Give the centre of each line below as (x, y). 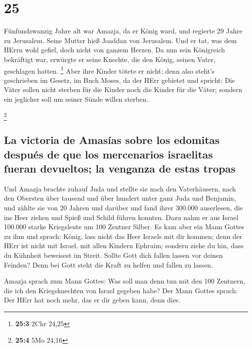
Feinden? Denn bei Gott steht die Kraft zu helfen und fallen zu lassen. (109, 264)
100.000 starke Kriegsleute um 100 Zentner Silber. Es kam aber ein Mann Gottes (124, 227)
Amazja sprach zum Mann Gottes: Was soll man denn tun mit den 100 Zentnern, (125, 281)
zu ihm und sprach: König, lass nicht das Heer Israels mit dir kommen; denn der (123, 236)
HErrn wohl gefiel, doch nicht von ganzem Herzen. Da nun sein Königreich (115, 50)
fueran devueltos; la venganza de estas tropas (120, 168)
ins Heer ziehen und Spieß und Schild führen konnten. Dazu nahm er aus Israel (121, 217)
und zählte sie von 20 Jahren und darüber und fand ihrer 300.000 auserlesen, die (124, 208)
